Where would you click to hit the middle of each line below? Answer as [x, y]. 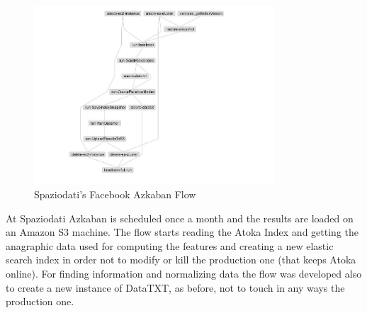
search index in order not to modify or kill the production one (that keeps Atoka [181, 260]
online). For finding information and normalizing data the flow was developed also [184, 274]
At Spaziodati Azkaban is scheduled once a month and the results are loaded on [180, 218]
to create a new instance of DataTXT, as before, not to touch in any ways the [175, 287]
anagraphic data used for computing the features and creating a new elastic [170, 245]
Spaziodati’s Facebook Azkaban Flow [115, 194]
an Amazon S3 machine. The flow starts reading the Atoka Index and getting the [182, 232]
